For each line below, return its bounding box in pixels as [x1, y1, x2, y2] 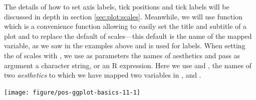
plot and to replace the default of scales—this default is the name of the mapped [4, 30, 252, 41]
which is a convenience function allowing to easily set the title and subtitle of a [4, 21, 247, 31]
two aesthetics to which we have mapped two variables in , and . [4, 70, 201, 80]
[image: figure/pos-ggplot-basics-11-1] [4, 89, 141, 96]
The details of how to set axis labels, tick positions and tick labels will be [4, 1, 229, 11]
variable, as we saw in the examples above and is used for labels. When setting [4, 40, 245, 51]
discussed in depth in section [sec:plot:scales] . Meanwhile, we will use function [4, 11, 242, 21]
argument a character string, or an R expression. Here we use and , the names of [4, 60, 251, 70]
